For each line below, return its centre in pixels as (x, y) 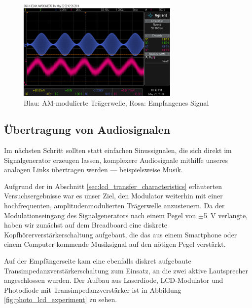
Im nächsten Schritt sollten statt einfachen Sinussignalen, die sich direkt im (118, 150)
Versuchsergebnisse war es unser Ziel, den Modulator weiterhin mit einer (113, 196)
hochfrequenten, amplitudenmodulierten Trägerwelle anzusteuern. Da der (114, 205)
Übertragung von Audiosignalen (87, 130)
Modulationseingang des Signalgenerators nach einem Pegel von (100, 215)
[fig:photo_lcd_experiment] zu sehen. (61, 299)
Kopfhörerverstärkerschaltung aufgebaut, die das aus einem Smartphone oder (121, 234)
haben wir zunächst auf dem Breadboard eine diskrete (86, 225)
